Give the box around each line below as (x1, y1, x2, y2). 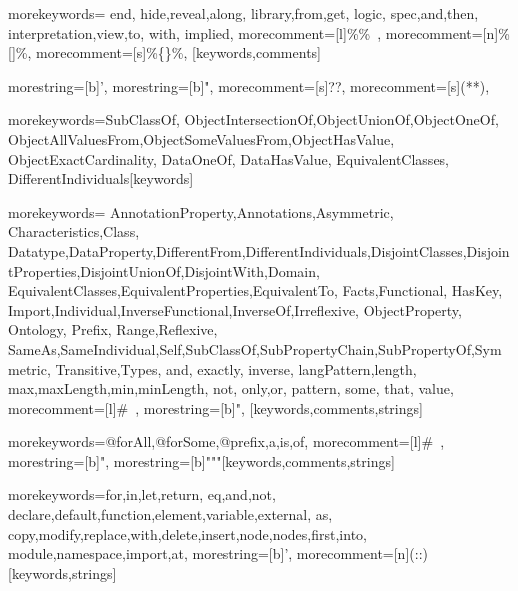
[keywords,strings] (8, 562, 117, 583)
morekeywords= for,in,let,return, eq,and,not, (8, 484, 276, 505)
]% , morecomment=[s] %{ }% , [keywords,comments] (11, 42, 321, 63)
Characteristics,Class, (8, 221, 140, 242)
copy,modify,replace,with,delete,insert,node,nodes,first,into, (8, 523, 367, 544)
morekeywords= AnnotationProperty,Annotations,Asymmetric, (8, 201, 394, 222)
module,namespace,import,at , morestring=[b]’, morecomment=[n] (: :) (8, 543, 428, 564)
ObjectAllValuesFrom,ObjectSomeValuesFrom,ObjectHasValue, (8, 128, 395, 149)
